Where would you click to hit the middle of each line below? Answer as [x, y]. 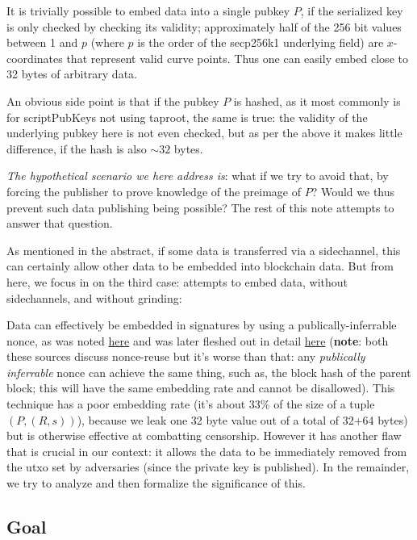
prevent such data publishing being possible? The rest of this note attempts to [200, 207]
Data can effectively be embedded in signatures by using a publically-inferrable [202, 325]
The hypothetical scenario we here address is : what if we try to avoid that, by [198, 176]
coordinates [35, 58]
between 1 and [42, 42]
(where [107, 42]
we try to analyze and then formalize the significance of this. [156, 483]
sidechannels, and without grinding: [94, 297]
